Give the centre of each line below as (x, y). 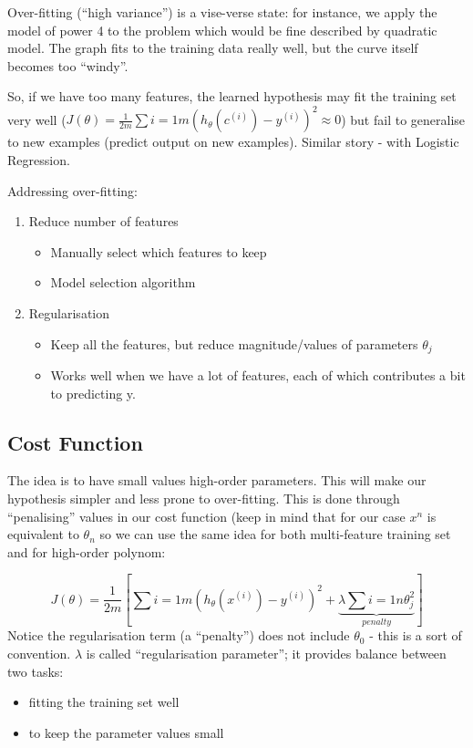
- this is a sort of (416, 635)
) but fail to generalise (403, 119)
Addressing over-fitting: (72, 190)
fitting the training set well (104, 702)
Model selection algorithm (123, 282)
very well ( (37, 119)
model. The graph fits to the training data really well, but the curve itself (213, 48)
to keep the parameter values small (126, 732)
